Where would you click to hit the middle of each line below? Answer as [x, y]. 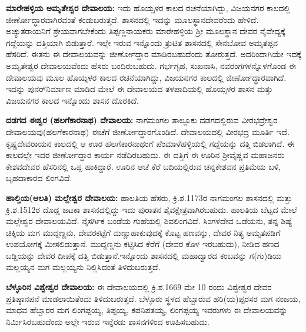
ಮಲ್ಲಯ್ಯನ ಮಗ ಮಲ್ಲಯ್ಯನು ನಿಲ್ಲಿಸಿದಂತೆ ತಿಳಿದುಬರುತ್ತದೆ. [83, 267]
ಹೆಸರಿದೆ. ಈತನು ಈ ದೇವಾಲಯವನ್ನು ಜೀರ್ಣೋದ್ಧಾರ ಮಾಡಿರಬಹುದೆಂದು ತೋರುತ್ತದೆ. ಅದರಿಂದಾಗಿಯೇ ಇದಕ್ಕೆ [154, 54]
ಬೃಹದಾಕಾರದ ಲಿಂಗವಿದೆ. [39, 178]
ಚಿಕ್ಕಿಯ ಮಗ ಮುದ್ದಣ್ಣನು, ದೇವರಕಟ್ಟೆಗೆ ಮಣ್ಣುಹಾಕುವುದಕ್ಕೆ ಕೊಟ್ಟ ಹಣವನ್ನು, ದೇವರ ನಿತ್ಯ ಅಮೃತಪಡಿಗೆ [143, 232]
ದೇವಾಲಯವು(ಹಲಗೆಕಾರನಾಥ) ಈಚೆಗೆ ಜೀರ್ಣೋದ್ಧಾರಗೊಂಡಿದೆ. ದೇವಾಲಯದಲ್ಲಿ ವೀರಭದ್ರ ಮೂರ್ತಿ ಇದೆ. [148, 131]
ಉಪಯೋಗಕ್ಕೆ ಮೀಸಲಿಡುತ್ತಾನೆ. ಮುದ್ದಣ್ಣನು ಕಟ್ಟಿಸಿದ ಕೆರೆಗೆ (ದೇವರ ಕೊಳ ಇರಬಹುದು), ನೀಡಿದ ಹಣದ [143, 244]
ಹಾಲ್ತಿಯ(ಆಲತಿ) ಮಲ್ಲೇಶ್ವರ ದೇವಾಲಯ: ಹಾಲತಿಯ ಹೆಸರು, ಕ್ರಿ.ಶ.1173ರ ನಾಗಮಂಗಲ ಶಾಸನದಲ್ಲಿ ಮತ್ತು [149, 197]
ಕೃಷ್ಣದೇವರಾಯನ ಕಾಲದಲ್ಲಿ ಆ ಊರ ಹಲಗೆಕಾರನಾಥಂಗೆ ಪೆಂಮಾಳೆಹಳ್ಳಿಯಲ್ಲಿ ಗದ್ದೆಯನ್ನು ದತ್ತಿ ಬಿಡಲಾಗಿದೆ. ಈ [150, 143]
